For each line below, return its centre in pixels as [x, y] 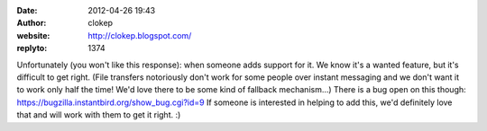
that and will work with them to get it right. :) [99, 115]
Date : [27, 10]
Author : [32, 23]
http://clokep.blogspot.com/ [140, 35]
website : [33, 35]
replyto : [32, 48]
